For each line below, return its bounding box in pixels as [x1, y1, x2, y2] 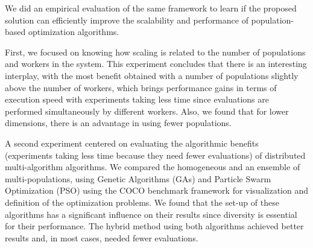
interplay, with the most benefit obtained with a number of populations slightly [5, 69, 299, 81]
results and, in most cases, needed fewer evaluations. [5, 231, 198, 244]
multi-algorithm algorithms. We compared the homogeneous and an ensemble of [5, 161, 300, 173]
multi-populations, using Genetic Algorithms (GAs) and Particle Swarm [5, 172, 271, 185]
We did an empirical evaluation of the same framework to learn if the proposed [5, 2, 297, 14]
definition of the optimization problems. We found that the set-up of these [5, 196, 279, 208]
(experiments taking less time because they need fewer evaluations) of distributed [5, 148, 306, 161]
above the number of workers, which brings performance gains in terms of [5, 81, 277, 94]
